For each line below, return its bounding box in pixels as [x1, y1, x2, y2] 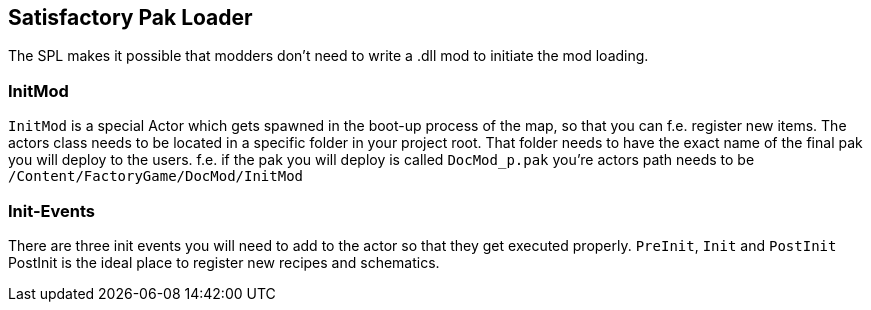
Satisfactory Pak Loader [8, 5, 253, 30]
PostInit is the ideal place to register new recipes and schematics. [8, 253, 440, 271]
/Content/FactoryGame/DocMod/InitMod [8, 168, 304, 185]
